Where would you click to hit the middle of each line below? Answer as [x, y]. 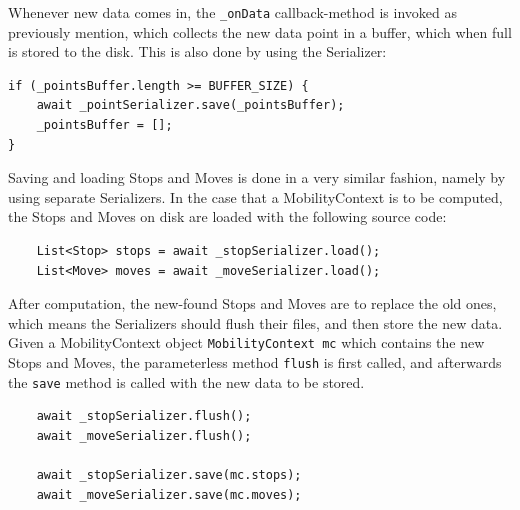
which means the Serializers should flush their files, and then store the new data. [255, 322]
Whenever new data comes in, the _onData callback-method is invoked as [232, 12]
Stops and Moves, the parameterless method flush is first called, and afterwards [255, 362]
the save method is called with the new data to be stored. [186, 381]
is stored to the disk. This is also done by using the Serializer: [197, 51]
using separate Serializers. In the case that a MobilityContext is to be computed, [255, 196]
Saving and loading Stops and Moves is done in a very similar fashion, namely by [257, 177]
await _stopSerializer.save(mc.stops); [169, 475]
